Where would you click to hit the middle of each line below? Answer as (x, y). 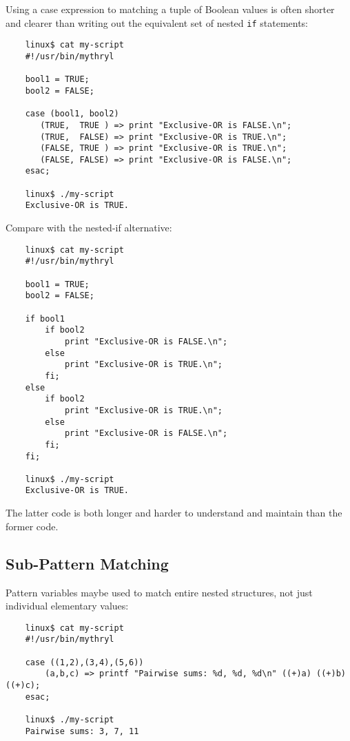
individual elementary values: (67, 606)
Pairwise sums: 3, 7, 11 (82, 731)
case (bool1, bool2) (72, 114)
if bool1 (45, 319)
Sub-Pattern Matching (87, 563)
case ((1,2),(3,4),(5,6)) (84, 662)
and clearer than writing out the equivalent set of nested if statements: (157, 22)
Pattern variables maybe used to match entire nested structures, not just (159, 592)
